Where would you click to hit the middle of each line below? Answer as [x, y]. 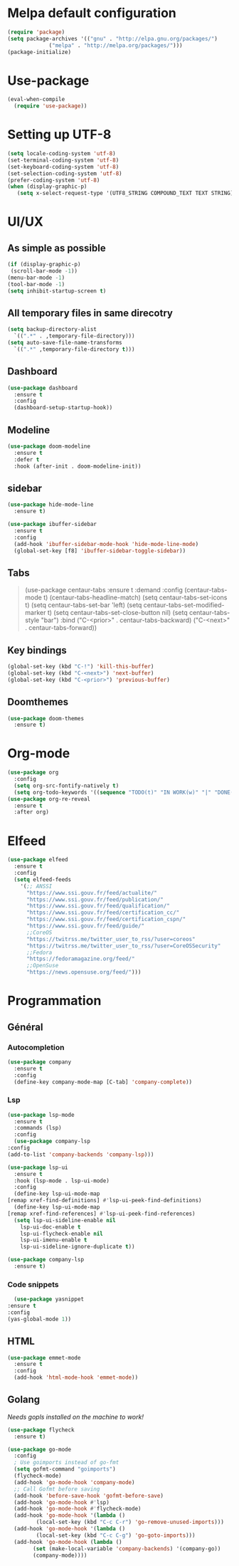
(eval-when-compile [36, 100]
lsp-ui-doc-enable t [51, 1227]
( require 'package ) [36, 32]
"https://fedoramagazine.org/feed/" [80, 959]
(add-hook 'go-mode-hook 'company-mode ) [74, 1482]
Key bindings [37, 650]
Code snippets [33, 1284]
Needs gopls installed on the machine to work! [76, 1417]
